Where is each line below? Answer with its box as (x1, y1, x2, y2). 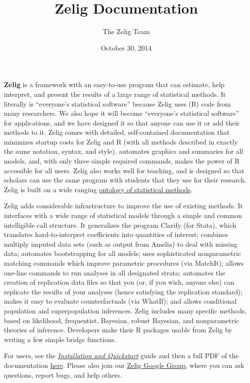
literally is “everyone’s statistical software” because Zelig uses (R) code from (4, 98, 231, 109)
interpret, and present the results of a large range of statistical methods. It (4, 89, 226, 99)
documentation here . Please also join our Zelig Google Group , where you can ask (4, 360, 245, 370)
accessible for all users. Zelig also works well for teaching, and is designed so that (4, 165, 245, 175)
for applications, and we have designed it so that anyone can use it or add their (4, 117, 240, 128)
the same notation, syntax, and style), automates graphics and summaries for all (4, 146, 243, 156)
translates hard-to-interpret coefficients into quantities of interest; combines (4, 229, 228, 239)
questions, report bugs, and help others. (4, 369, 122, 380)
